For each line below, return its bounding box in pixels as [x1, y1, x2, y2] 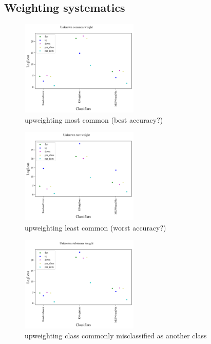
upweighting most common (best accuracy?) [25, 114, 163, 125]
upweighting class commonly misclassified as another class [25, 330, 207, 341]
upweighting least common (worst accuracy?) [25, 222, 166, 233]
